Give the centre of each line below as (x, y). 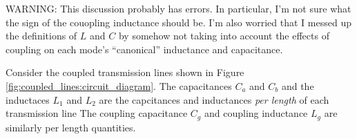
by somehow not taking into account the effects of (224, 36)
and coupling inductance (256, 113)
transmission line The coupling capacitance (97, 113)
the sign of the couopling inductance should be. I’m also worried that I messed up (178, 22)
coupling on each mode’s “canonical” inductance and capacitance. (144, 49)
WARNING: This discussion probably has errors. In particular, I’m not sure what (178, 8)
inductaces (28, 99)
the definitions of (41, 36)
